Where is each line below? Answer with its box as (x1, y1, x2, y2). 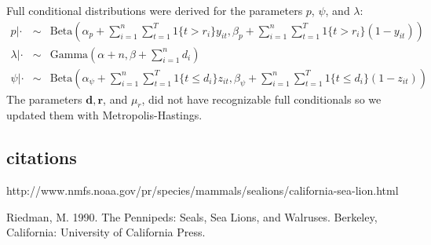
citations (6, 145, 77, 170)
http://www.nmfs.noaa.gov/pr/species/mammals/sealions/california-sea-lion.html (6, 182, 399, 199)
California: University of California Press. (6, 224, 206, 240)
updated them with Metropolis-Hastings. (6, 107, 203, 123)
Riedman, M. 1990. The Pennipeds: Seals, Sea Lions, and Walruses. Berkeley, (6, 208, 378, 225)
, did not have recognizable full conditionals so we (141, 90, 382, 107)
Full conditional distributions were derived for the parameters (6, 2, 303, 18)
